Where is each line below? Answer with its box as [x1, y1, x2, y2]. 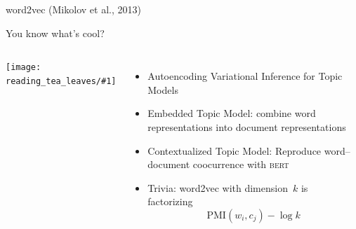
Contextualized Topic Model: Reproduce [147, 143, 322, 158]
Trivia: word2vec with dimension [147, 180, 288, 195]
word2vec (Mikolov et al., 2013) [6, 2, 141, 16]
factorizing [147, 194, 193, 209]
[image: [6, 62, 41, 73]
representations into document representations [147, 119, 346, 134]
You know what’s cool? [6, 25, 105, 40]
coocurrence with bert [192, 157, 289, 172]
